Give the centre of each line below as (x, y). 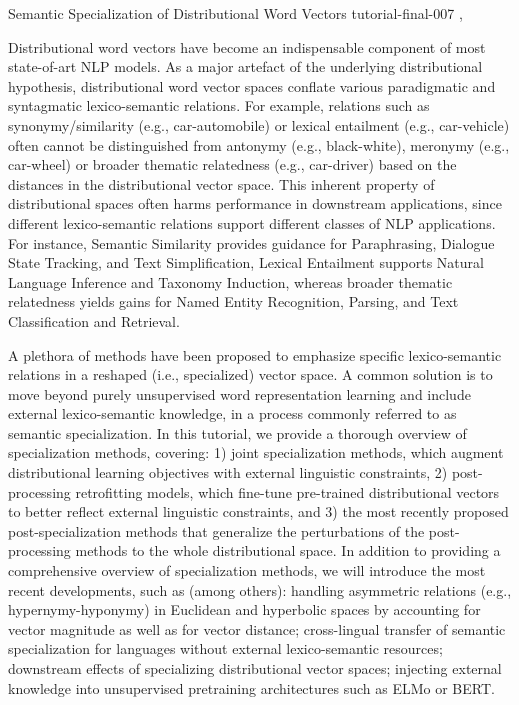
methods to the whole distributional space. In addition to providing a (288, 550)
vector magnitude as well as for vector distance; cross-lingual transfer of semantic (257, 628)
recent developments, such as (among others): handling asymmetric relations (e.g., (260, 589)
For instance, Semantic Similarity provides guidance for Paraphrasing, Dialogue (251, 242)
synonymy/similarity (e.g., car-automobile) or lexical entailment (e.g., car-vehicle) (259, 124)
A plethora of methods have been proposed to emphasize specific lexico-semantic (255, 354)
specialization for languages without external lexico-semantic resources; (225, 648)
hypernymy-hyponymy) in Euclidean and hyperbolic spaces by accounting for (244, 609)
